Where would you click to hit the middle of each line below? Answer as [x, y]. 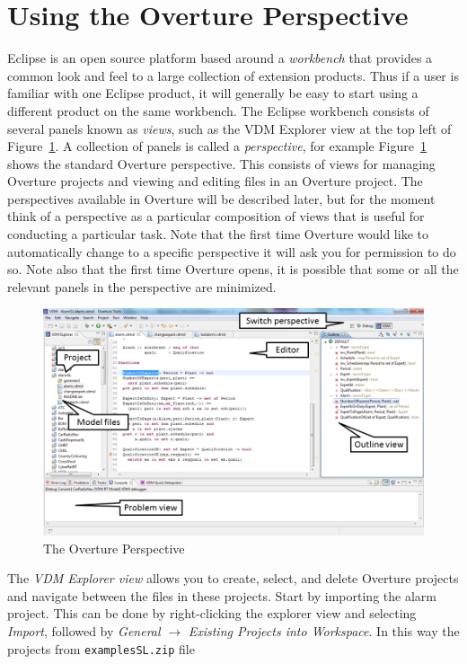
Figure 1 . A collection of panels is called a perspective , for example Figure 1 [217, 146]
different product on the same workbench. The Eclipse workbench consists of [218, 110]
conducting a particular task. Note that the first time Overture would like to [218, 234]
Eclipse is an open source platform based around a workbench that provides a [220, 58]
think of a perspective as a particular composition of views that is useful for [216, 216]
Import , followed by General [84, 631]
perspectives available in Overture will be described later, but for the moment [221, 198]
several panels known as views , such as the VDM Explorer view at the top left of [229, 128]
